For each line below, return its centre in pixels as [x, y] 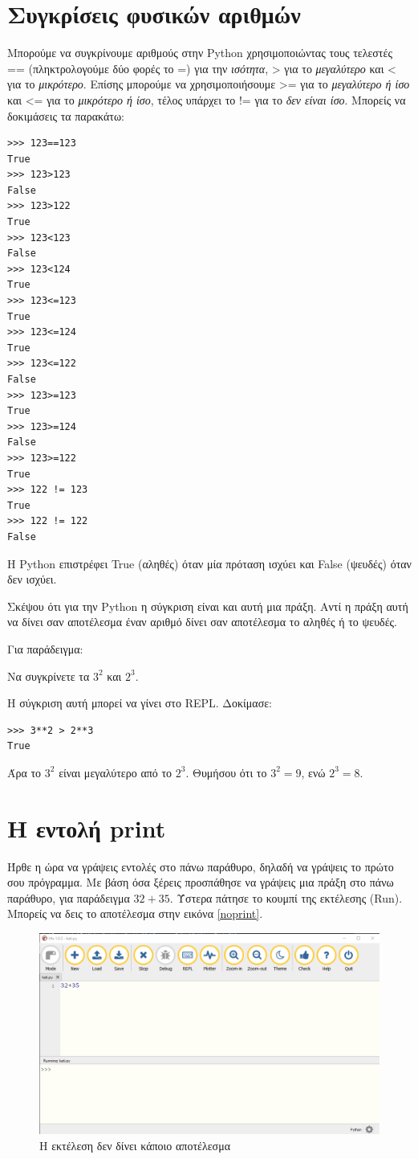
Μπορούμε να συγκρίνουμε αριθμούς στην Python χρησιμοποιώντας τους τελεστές [200, 53]
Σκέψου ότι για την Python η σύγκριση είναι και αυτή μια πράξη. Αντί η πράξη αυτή [208, 606]
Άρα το [24, 772]
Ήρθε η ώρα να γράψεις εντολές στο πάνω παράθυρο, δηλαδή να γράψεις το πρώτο [201, 866]
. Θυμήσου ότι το [226, 772]
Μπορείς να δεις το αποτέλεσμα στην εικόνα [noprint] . [135, 913]
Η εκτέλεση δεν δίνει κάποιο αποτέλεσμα [135, 1145]
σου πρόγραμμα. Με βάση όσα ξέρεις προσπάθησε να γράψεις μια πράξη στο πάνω [201, 882]
